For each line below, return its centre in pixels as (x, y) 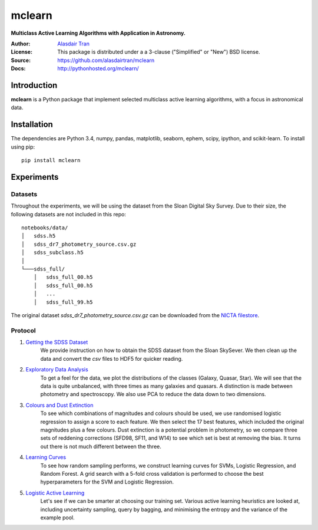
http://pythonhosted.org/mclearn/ (98, 68)
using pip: (23, 147)
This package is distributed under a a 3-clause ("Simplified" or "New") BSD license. (159, 52)
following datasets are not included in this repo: (69, 214)
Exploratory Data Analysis (57, 370)
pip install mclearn (51, 160)
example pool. (57, 517)
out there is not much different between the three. (101, 446)
